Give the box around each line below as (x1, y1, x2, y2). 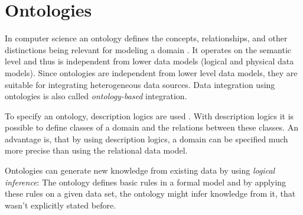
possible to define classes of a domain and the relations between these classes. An (5, 121, 298, 133)
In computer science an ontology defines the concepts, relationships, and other (5, 32, 288, 44)
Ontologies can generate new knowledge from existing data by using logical (5, 164, 275, 177)
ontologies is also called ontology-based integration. (5, 90, 187, 102)
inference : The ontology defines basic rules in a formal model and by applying (5, 175, 286, 188)
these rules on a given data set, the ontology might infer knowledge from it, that (5, 187, 296, 200)
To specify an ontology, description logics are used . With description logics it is (5, 109, 294, 122)
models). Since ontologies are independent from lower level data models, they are (5, 66, 298, 79)
